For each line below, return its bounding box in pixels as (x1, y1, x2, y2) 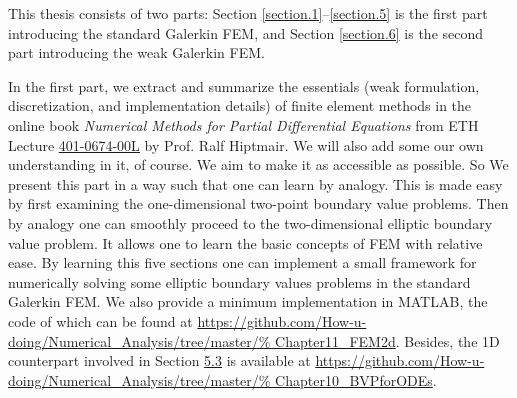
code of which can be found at (8, 310, 193, 331)
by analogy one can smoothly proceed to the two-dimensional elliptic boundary (8, 212, 493, 233)
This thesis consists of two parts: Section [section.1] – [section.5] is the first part (8, 3, 488, 23)
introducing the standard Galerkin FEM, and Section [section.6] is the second (8, 22, 484, 43)
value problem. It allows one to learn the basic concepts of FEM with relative (8, 232, 483, 253)
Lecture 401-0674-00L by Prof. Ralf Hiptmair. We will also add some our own (8, 134, 484, 155)
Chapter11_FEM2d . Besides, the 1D (275, 330, 500, 351)
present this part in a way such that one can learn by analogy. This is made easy (8, 173, 503, 194)
